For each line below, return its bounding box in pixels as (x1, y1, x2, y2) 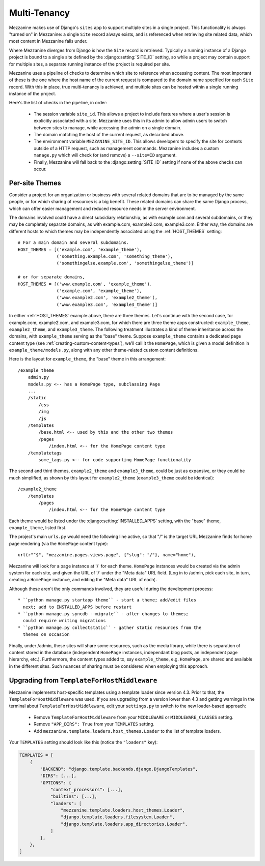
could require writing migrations (23, 618, 106, 624)
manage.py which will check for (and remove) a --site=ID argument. (33, 152, 177, 158)
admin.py (27, 374, 49, 380)
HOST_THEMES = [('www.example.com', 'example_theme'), (18, 281, 153, 287)
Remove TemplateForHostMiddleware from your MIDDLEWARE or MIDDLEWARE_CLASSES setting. (33, 714, 234, 720)
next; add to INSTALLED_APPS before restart (23, 604, 132, 610)
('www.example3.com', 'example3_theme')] (56, 301, 158, 307)
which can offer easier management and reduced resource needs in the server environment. (9, 206, 196, 211)
